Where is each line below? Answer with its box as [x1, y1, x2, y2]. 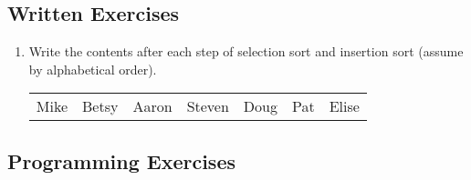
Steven [186, 95, 229, 117]
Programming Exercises [7, 146, 235, 175]
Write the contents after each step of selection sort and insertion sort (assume [28, 42, 464, 61]
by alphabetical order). [28, 59, 157, 78]
